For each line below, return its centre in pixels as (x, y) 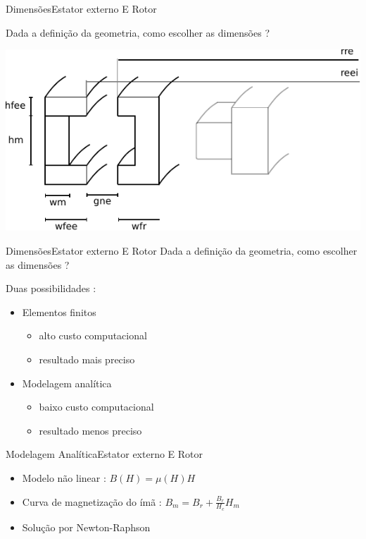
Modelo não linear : (64, 477)
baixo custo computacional (96, 407)
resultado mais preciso (87, 359)
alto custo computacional (93, 335)
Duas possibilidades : (51, 288)
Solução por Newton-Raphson (86, 527)
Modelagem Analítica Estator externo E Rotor (105, 454)
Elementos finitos (59, 311)
